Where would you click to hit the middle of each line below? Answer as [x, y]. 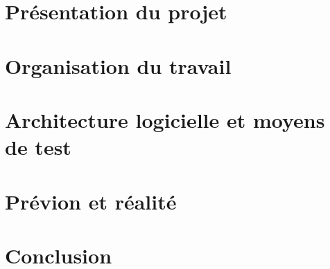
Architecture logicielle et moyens [165, 119]
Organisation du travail [118, 65]
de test [38, 147]
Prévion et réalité [91, 201]
